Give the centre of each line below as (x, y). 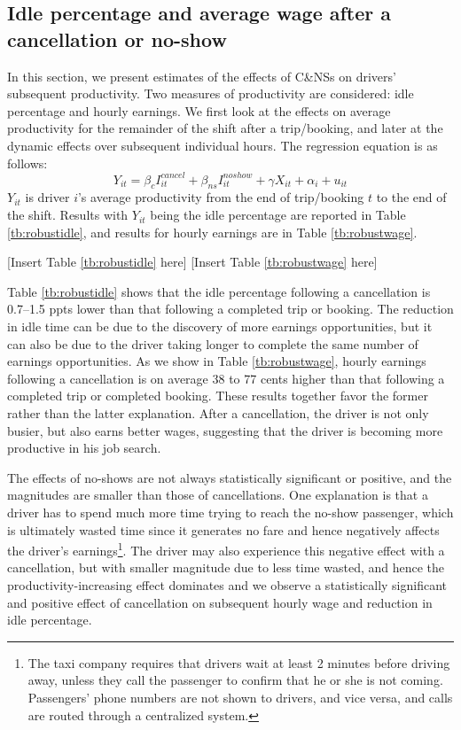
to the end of (411, 197)
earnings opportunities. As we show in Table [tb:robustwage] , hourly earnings (217, 361)
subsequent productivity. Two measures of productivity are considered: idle (211, 93)
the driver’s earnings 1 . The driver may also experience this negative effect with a (226, 549)
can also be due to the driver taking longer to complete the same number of (213, 343)
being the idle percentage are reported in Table (278, 215)
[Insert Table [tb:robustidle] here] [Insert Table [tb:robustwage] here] (192, 262)
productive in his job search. (84, 448)
